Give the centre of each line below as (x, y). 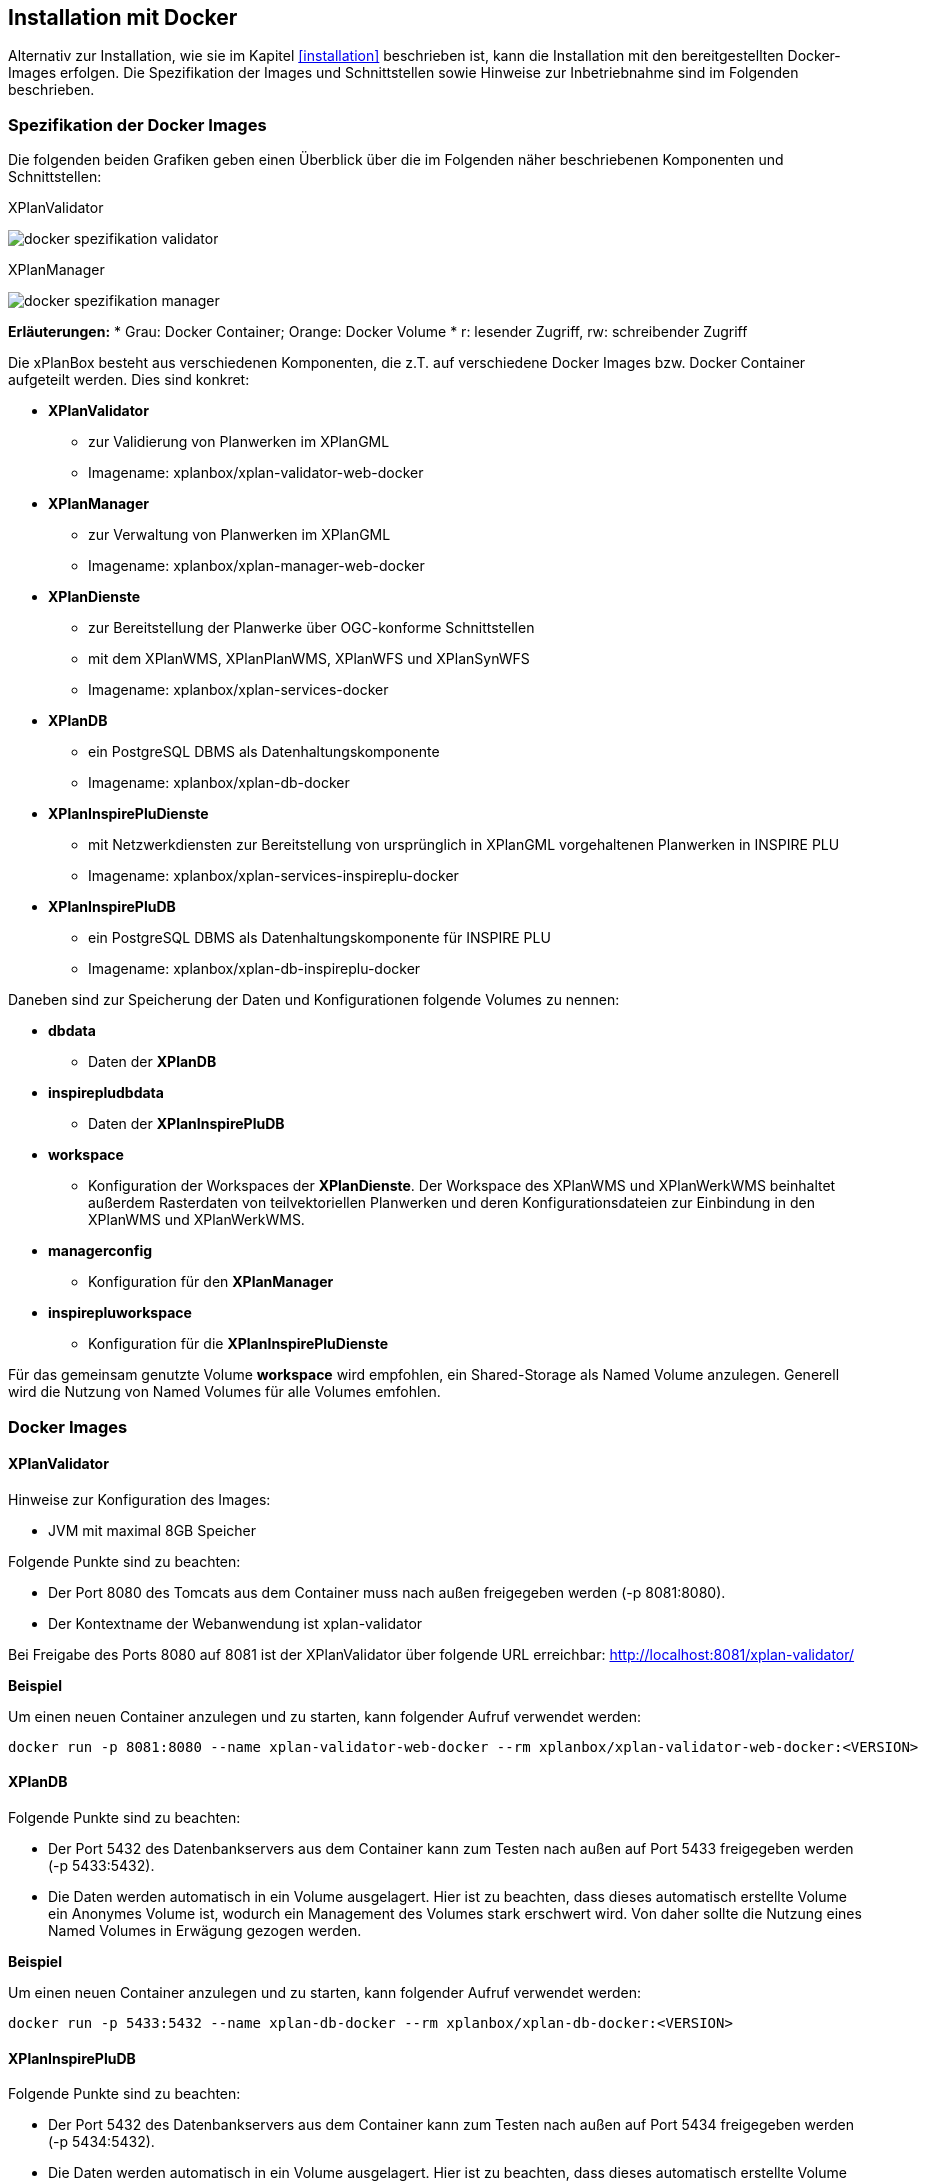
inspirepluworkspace (120, 1313)
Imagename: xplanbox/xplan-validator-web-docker (256, 473)
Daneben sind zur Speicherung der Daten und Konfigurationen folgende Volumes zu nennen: (314, 1000)
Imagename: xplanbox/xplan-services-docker (238, 690)
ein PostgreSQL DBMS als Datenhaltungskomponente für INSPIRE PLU (319, 938)
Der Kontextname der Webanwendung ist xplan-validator (235, 1623)
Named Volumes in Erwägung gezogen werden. (205, 1930)
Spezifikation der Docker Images (137, 124)
